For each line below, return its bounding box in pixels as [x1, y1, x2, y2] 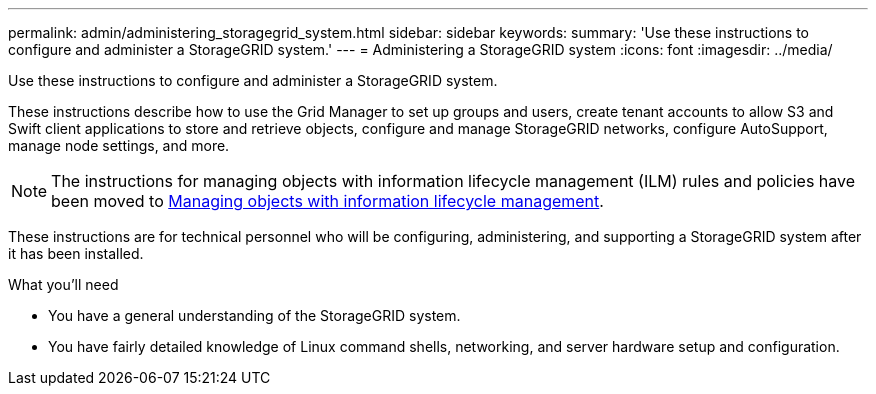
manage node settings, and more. [8, 137, 230, 154]
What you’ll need [8, 276, 119, 293]
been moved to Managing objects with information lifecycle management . [51, 191, 604, 211]
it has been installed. [8, 245, 144, 262]
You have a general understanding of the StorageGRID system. [48, 307, 461, 324]
